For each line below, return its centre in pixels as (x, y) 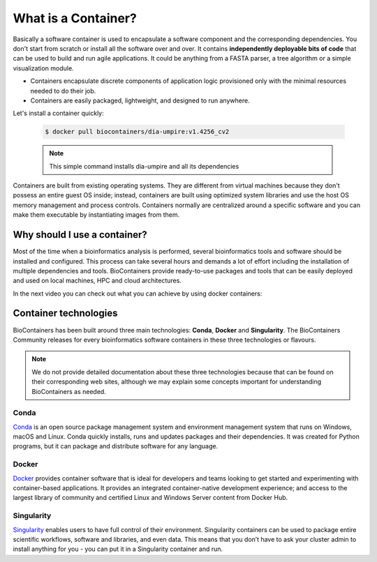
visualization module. (43, 68)
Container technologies (65, 313)
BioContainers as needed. (69, 391)
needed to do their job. (63, 91)
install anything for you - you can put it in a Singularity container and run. (118, 549)
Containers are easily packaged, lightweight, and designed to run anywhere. (140, 100)
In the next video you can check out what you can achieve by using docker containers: (138, 294)
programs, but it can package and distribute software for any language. (116, 446)
